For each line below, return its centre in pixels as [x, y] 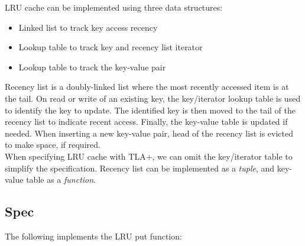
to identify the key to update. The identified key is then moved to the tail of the [150, 110]
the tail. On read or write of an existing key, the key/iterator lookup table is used [153, 98]
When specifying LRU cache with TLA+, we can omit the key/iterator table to [149, 156]
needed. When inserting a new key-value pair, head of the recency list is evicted [149, 133]
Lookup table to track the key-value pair [92, 67]
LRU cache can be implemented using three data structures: [114, 7]
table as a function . [61, 179]
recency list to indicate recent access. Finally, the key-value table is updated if [146, 122]
